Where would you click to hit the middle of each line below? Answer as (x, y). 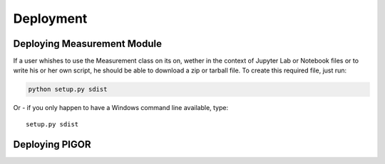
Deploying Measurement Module (87, 44)
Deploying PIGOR (52, 144)
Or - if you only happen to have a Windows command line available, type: (121, 108)
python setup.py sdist (68, 89)
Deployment (50, 18)
